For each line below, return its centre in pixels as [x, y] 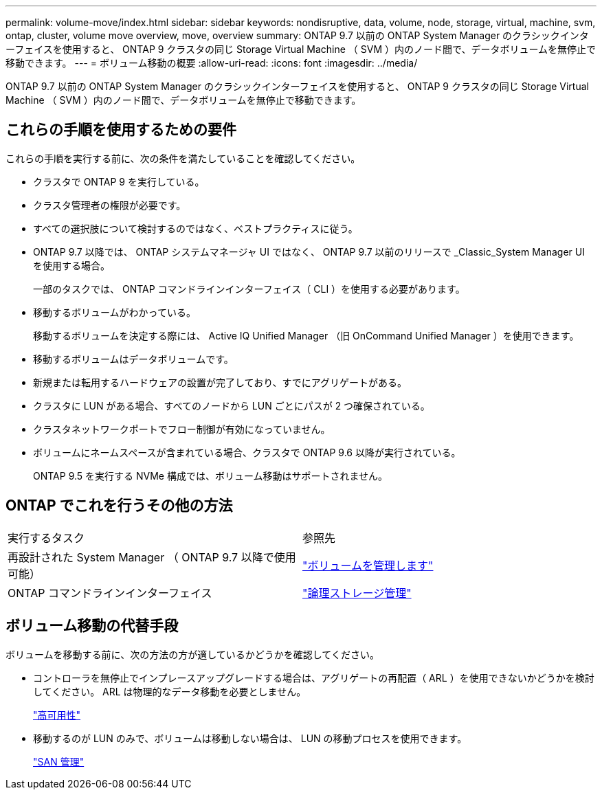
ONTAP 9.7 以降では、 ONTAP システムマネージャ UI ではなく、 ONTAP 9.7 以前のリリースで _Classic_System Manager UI [309, 251]
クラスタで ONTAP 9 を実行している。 [119, 181]
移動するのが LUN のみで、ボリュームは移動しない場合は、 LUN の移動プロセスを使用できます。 [250, 738]
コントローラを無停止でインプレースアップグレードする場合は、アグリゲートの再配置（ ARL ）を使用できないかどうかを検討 [314, 678]
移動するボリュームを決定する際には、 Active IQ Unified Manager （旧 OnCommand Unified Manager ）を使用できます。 [306, 335]
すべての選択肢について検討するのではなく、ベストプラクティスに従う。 [196, 228]
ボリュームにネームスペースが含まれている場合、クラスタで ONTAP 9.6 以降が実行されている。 [247, 452]
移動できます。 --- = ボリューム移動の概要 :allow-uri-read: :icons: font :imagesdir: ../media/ [212, 63]
